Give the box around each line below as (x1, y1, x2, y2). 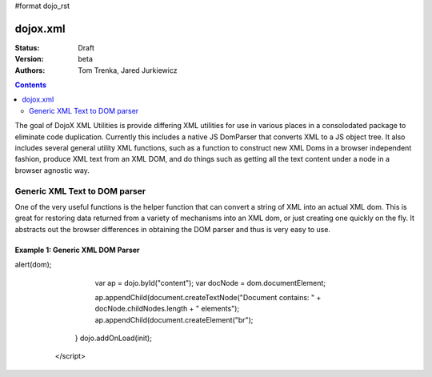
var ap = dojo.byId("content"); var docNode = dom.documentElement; (94, 278, 326, 287)
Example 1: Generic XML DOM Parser (14, 245, 140, 255)
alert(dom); (14, 260, 52, 270)
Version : (14, 54, 44, 64)
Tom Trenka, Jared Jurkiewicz (78, 65, 178, 75)
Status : (14, 42, 40, 52)
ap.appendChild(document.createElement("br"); (94, 315, 254, 324)
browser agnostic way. (14, 165, 90, 175)
